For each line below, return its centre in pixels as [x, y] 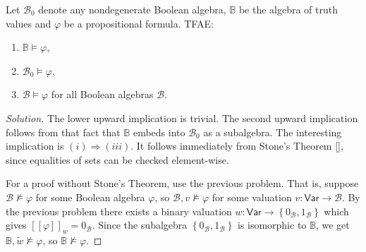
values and [29, 23]
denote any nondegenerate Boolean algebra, [132, 9]
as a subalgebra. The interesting [273, 132]
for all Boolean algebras [102, 94]
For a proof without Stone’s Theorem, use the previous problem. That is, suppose [182, 183]
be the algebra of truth [288, 9]
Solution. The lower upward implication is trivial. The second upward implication [182, 118]
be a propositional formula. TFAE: [139, 23]
